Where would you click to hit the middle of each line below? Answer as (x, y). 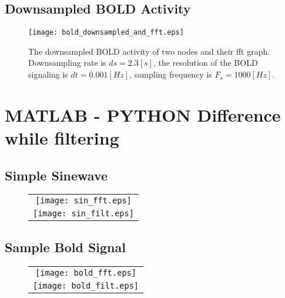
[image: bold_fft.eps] (86, 272)
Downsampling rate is (67, 63)
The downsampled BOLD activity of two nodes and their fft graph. (149, 51)
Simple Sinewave (56, 175)
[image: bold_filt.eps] (86, 285)
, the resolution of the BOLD (205, 63)
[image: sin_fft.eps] (83, 201)
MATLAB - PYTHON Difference (143, 114)
